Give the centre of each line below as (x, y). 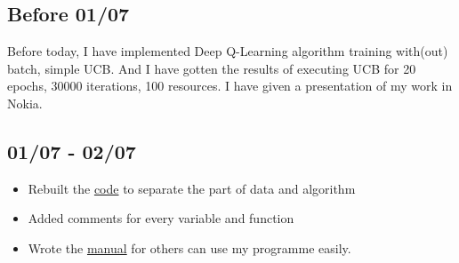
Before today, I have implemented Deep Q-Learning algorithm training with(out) (228, 51)
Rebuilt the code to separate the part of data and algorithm (192, 188)
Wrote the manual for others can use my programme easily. (189, 247)
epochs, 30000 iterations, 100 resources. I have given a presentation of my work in (230, 86)
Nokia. (25, 103)
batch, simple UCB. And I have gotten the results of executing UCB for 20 (212, 68)
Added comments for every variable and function (161, 218)
